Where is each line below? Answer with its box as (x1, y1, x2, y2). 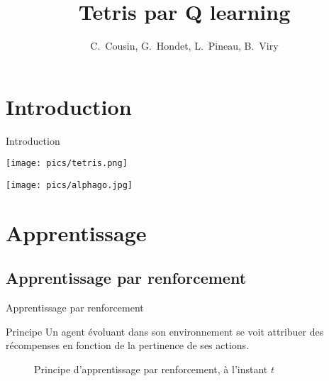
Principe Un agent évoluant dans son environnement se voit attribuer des (6, 324, 324, 338)
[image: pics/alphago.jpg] (6, 180, 133, 190)
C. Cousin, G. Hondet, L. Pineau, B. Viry (90, 38, 279, 53)
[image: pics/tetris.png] (6, 158, 128, 169)
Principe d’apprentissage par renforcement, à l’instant (34, 361, 268, 376)
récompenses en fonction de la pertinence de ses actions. (6, 338, 250, 353)
